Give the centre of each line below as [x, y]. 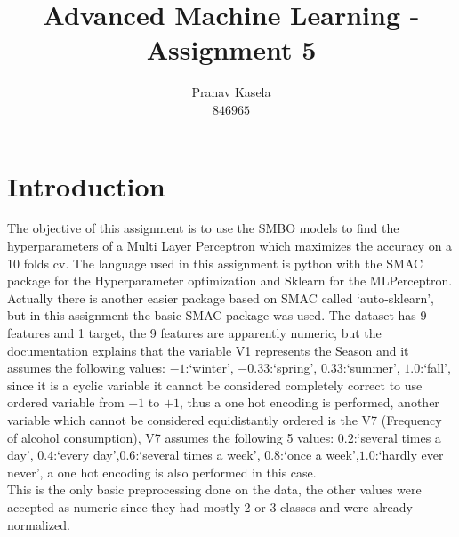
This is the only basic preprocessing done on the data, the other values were [214, 489]
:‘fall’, [435, 368]
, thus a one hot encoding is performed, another [309, 402]
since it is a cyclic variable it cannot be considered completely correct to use [215, 385]
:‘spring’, [294, 368]
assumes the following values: [87, 368]
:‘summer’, [371, 368]
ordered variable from [66, 402]
